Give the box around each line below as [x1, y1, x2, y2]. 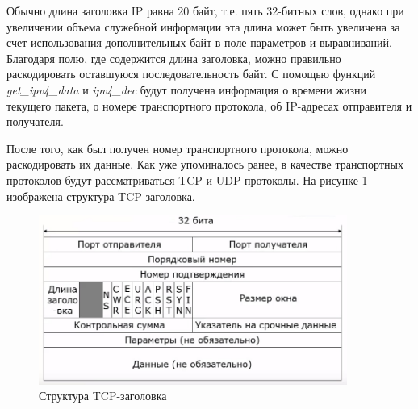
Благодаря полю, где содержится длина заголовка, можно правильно [6, 49, 341, 66]
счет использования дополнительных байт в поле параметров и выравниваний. [6, 34, 392, 51]
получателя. [6, 113, 64, 130]
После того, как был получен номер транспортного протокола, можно [6, 140, 349, 157]
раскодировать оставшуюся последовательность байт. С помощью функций [6, 65, 376, 82]
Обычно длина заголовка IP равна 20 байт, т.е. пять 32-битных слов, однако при [6, 2, 404, 19]
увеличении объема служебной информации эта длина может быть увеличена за [6, 18, 400, 35]
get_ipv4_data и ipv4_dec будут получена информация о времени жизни [6, 81, 367, 98]
